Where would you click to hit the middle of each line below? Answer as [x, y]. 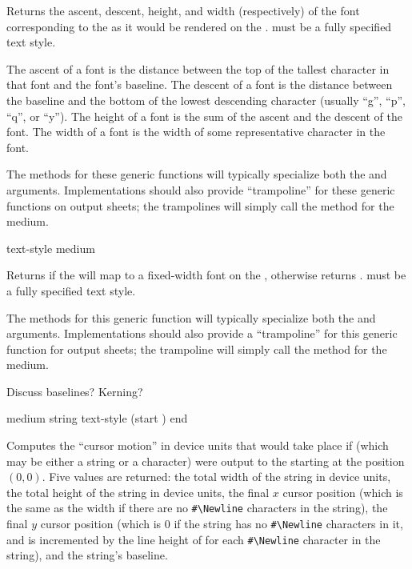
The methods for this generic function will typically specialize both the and [191, 317]
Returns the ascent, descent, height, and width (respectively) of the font [183, 10]
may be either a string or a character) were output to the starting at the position [206, 461]
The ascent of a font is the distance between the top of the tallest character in [198, 68]
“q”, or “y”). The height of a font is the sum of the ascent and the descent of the [204, 116]
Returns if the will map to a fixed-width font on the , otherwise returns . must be [206, 275]
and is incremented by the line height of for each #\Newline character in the [194, 539]
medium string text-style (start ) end [97, 418]
